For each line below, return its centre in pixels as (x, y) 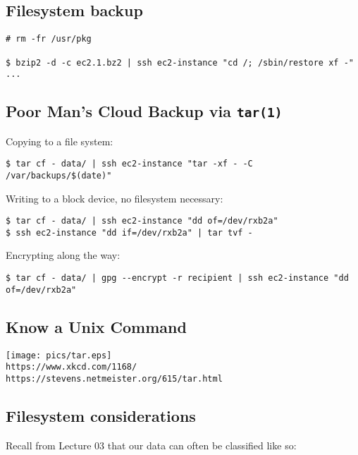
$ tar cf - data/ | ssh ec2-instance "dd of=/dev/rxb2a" (142, 221)
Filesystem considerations (101, 415)
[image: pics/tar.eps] (59, 355)
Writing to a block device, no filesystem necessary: (115, 198)
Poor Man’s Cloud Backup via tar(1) (144, 111)
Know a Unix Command (96, 326)
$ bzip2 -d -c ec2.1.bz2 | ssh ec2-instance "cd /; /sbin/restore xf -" (180, 62)
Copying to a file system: (60, 141)
